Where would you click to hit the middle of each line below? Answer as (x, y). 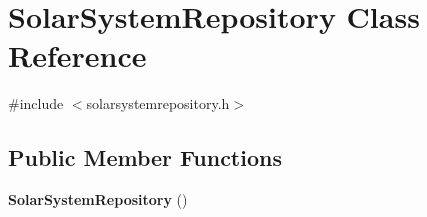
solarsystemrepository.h (158, 103)
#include (36, 103)
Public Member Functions (145, 157)
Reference (77, 55)
